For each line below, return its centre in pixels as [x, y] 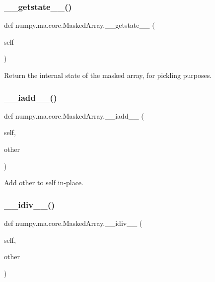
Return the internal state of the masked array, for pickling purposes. [108, 75]
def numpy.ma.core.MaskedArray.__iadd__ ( [74, 115]
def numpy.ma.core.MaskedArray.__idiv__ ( [73, 223]
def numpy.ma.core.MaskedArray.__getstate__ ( [79, 25]
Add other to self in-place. [44, 182]
